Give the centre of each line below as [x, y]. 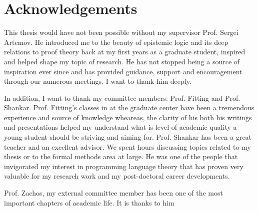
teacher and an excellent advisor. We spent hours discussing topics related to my [127, 146]
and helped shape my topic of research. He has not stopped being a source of [122, 61]
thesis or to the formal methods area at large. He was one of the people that [121, 156]
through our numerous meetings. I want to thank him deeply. [98, 81]
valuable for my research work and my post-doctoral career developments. [117, 176]
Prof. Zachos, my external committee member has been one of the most [113, 193]
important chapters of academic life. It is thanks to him [89, 202]
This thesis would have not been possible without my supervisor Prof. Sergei [121, 32]
